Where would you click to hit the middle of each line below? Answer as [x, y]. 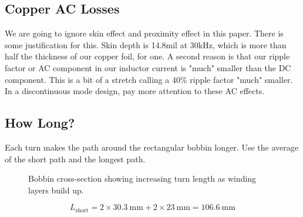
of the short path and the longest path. [75, 158]
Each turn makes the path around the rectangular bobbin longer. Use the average [151, 147]
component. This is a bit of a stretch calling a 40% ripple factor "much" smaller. [149, 79]
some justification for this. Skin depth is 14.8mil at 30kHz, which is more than [146, 44]
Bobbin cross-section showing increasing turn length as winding [142, 178]
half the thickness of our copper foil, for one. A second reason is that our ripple [147, 56]
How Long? [40, 123]
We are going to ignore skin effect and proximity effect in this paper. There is [144, 33]
